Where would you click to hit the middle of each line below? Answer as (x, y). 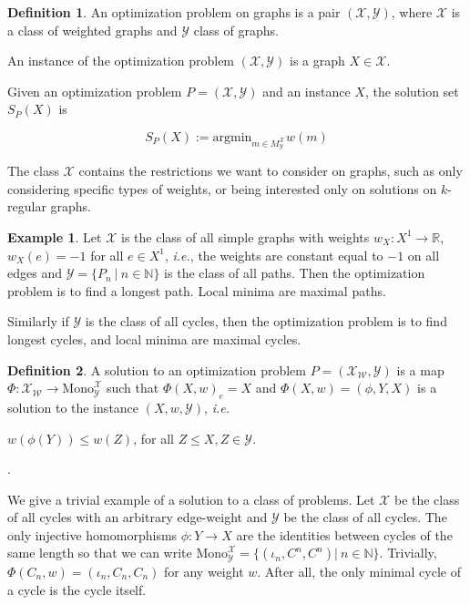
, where (412, 12)
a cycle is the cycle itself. (77, 589)
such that (133, 388)
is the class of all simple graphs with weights (245, 236)
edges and (35, 273)
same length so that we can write (100, 553)
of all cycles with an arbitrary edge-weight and (138, 517)
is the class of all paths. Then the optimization (295, 273)
